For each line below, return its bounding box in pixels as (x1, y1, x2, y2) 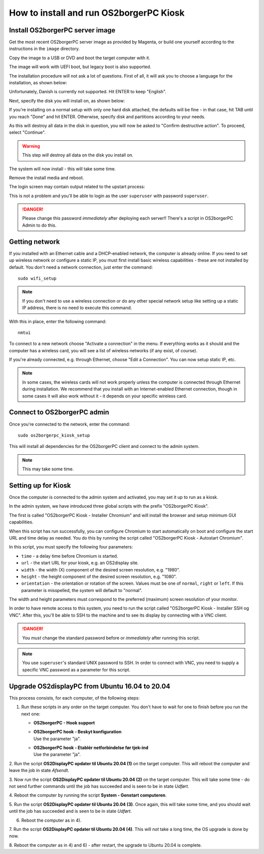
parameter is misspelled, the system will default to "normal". (21, 587, 143, 593)
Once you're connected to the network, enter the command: (9, 421, 131, 427)
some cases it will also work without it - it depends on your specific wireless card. (22, 393, 187, 399)
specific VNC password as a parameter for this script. (22, 667, 131, 673)
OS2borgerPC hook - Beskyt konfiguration (33, 729, 122, 735)
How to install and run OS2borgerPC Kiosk (9, 7, 185, 18)
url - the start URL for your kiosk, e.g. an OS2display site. (21, 560, 139, 566)
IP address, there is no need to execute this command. (22, 305, 132, 311)
